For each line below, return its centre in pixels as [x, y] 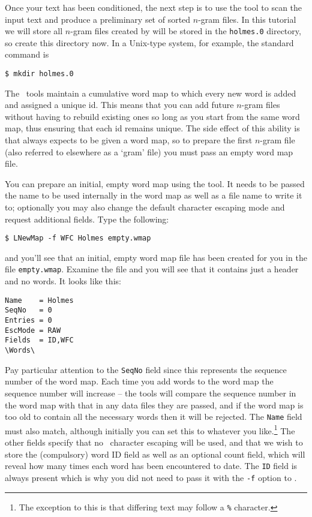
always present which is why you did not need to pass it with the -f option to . [151, 477]
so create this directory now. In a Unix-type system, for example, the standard [149, 42]
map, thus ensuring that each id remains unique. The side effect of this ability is [152, 128]
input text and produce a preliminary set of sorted [98, 19]
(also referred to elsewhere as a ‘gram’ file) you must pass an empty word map [149, 151]
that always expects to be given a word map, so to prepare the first [129, 140]
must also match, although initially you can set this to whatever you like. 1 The [150, 429]
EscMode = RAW [33, 330]
